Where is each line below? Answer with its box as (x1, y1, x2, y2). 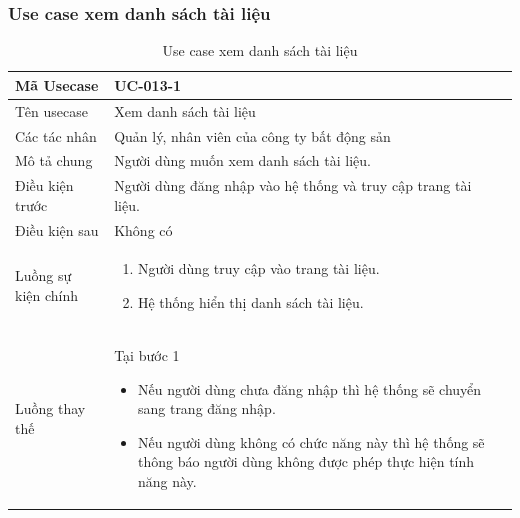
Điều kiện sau (15, 219, 99, 240)
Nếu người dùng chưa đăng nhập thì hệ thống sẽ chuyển (137, 378, 482, 399)
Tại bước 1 (114, 344, 180, 365)
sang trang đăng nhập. (137, 398, 276, 419)
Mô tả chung (15, 150, 93, 171)
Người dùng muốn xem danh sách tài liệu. (114, 150, 371, 171)
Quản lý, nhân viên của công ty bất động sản (114, 125, 391, 146)
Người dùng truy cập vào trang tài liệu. (137, 258, 380, 279)
